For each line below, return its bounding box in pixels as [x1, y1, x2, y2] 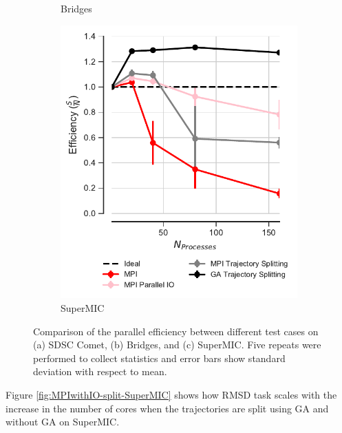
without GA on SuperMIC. [6, 414, 120, 429]
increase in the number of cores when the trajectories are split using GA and [6, 401, 329, 415]
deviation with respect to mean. [33, 364, 167, 379]
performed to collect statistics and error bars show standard [33, 350, 286, 365]
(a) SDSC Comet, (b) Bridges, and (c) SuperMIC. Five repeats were [33, 337, 321, 352]
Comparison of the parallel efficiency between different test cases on [33, 324, 319, 338]
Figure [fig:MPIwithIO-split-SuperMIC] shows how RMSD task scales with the [6, 388, 337, 402]
